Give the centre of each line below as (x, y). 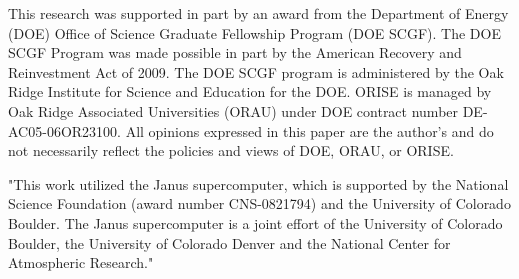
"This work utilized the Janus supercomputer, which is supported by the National (258, 183)
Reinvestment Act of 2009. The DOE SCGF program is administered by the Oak (256, 71)
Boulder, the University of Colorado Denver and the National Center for (229, 242)
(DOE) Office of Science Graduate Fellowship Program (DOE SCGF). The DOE (254, 32)
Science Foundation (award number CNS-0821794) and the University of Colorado (259, 203)
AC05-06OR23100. (64, 130)
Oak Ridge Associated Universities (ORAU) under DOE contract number (233, 110)
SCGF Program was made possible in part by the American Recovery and (235, 52)
